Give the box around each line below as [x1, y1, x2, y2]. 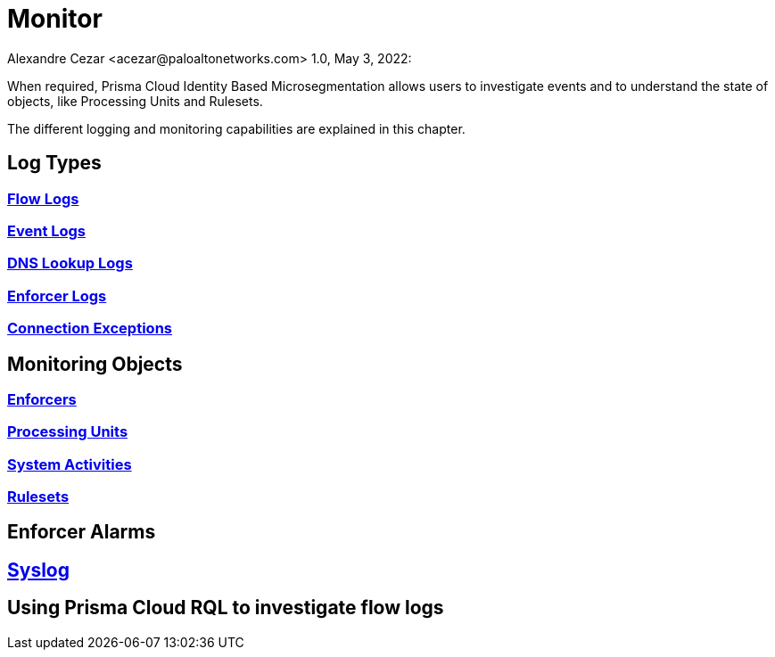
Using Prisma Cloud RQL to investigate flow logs [7, 596, 444, 620]
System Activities [7, 455, 132, 473]
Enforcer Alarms [7, 521, 156, 544]
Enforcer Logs [7, 286, 107, 305]
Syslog [7, 558, 70, 581]
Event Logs [7, 221, 87, 240]
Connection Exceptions [7, 319, 172, 338]
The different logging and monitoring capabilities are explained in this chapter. [7, 120, 466, 136]
